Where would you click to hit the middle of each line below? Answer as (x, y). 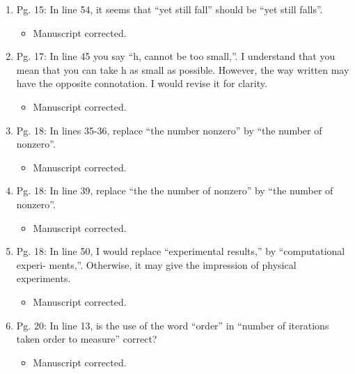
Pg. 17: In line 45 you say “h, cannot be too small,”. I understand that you (176, 56)
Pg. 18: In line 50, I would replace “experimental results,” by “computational (181, 251)
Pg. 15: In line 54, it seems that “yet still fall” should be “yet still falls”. (169, 9)
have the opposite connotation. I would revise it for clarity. (142, 83)
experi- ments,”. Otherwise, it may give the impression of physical (156, 264)
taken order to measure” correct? (87, 339)
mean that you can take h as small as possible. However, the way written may (183, 69)
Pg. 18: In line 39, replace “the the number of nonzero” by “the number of (175, 190)
